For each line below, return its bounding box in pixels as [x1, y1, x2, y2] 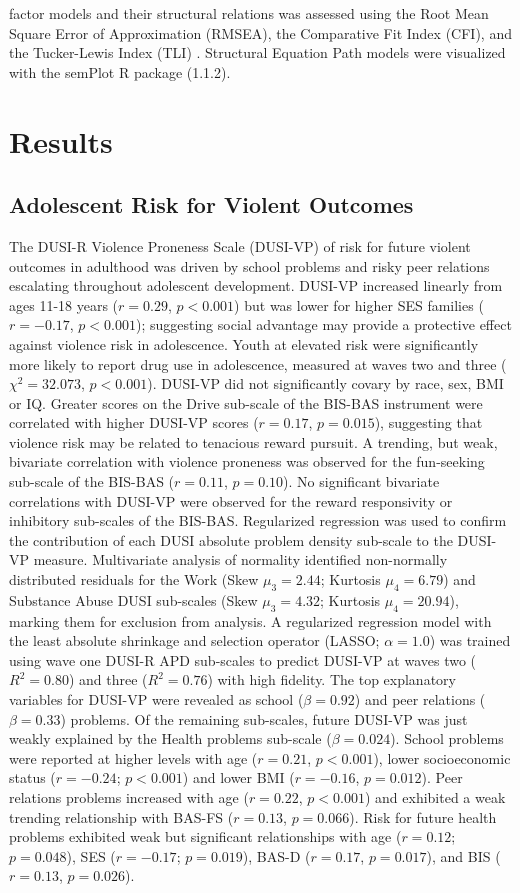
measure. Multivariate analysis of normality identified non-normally [33, 549, 448, 570]
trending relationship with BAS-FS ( [9, 806, 234, 827]
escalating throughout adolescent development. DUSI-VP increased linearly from [9, 275, 503, 296]
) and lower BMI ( [182, 767, 295, 788]
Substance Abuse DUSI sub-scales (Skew [9, 589, 258, 610]
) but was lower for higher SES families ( [234, 294, 484, 315]
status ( [9, 767, 56, 788]
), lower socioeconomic [373, 747, 511, 768]
